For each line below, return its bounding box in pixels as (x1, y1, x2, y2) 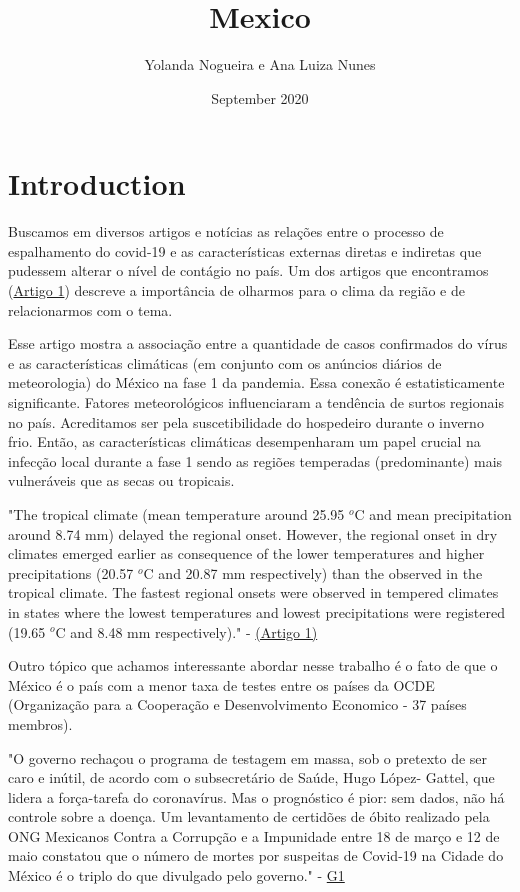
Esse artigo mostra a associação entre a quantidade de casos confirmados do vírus (8, 333, 508, 354)
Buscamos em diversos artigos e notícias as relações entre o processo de (8, 221, 444, 242)
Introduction (8, 163, 186, 204)
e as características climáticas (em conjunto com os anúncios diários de (8, 352, 442, 373)
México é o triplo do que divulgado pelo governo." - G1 (8, 865, 345, 886)
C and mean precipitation (354, 503, 512, 524)
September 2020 (211, 87, 309, 108)
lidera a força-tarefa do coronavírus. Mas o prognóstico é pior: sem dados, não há (8, 786, 505, 807)
